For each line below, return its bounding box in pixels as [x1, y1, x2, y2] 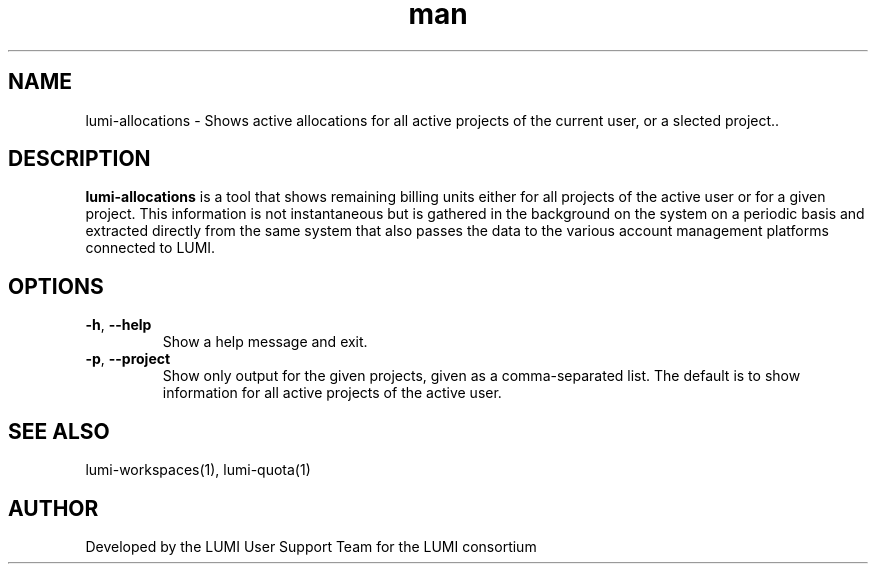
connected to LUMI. [85, 239, 216, 257]
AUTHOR [8, 495, 99, 521]
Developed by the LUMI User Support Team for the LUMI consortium [85, 537, 537, 555]
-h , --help [85, 316, 152, 334]
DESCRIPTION [8, 146, 151, 172]
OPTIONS [8, 273, 104, 299]
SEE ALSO [8, 418, 110, 444]
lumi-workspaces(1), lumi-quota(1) [85, 461, 311, 479]
